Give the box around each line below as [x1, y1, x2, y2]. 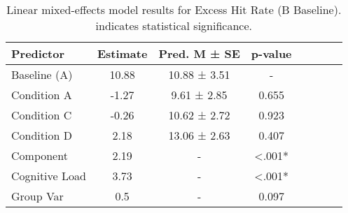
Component [11, 147, 68, 163]
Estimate [97, 45, 148, 61]
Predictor [11, 45, 65, 61]
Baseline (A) [11, 66, 73, 82]
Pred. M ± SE [158, 45, 240, 61]
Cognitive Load [11, 168, 86, 184]
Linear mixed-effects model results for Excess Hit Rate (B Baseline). [6, 1, 342, 17]
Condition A [11, 87, 72, 103]
